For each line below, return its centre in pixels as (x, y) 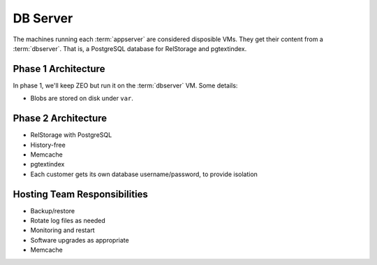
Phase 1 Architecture (59, 69)
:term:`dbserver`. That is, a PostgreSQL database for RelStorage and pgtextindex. (130, 48)
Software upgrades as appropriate (80, 240)
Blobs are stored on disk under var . (82, 99)
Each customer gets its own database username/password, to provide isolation (144, 174)
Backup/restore (53, 210)
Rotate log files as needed (68, 221)
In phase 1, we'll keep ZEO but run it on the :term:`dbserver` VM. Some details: (125, 85)
